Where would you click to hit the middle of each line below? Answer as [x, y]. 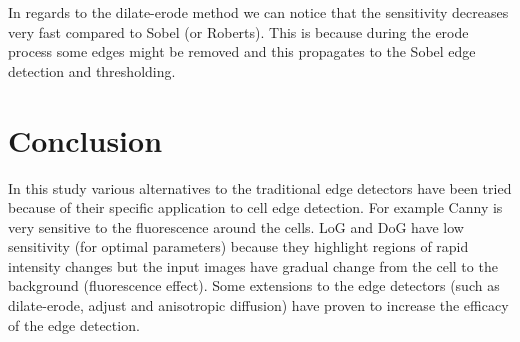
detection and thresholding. [92, 70]
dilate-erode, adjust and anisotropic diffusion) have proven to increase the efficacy [258, 305]
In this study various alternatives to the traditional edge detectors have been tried [260, 187]
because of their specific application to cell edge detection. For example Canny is [255, 207]
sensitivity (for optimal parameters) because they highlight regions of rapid [238, 246]
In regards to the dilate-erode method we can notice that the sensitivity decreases [258, 12]
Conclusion [85, 139]
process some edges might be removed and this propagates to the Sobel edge [242, 51]
